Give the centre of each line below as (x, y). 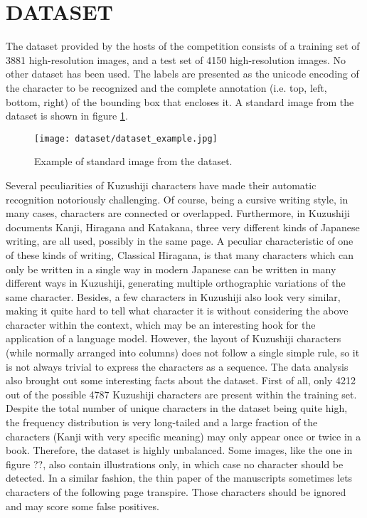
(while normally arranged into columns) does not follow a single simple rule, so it (183, 353)
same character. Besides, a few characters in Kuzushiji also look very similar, (173, 296)
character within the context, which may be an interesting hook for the (161, 324)
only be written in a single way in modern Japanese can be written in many (171, 269)
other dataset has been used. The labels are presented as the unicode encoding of (182, 74)
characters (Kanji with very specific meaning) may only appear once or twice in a (183, 436)
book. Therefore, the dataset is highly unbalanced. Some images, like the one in (179, 450)
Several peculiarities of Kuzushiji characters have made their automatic (161, 185)
